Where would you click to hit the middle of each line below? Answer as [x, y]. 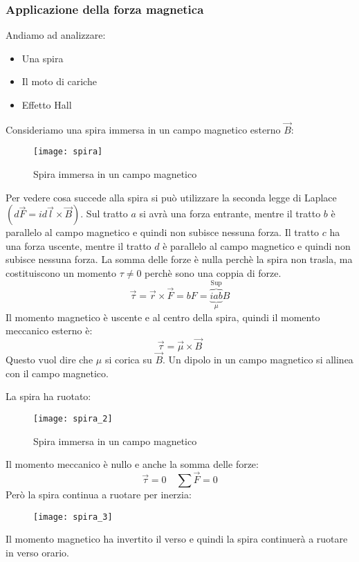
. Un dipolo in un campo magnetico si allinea [258, 360]
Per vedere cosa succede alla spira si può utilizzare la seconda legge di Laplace [171, 197]
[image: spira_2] [73, 418]
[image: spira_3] [73, 517]
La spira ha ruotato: [48, 396]
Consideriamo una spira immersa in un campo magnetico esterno [143, 129]
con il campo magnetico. [57, 373]
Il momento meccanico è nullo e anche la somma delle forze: [132, 464]
